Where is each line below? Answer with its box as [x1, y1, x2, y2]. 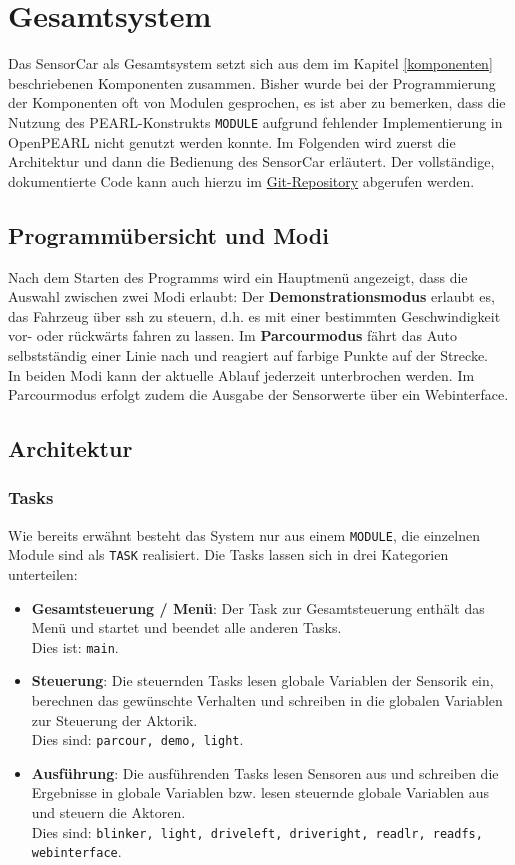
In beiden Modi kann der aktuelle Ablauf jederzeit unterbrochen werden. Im [8, 364, 475, 385]
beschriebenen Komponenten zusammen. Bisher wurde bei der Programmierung [8, 72, 496, 93]
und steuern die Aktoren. [31, 802, 186, 823]
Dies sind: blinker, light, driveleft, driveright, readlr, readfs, [31, 821, 483, 842]
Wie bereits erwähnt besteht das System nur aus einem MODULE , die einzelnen [8, 524, 480, 545]
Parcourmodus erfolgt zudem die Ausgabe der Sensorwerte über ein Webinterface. [8, 384, 509, 405]
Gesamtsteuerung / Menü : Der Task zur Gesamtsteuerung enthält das [31, 597, 485, 618]
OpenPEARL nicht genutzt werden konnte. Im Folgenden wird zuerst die [8, 131, 456, 152]
